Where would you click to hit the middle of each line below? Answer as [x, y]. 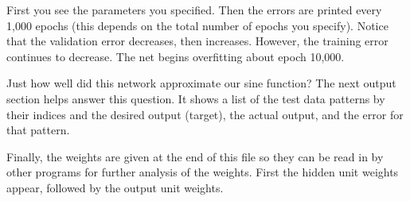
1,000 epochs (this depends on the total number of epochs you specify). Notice [197, 25]
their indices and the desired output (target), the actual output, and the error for [205, 114]
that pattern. [38, 130]
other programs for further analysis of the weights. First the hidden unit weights [203, 172]
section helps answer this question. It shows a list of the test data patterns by [196, 98]
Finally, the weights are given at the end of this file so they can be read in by [195, 156]
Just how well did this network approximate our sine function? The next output [201, 83]
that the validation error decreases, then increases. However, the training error [197, 41]
